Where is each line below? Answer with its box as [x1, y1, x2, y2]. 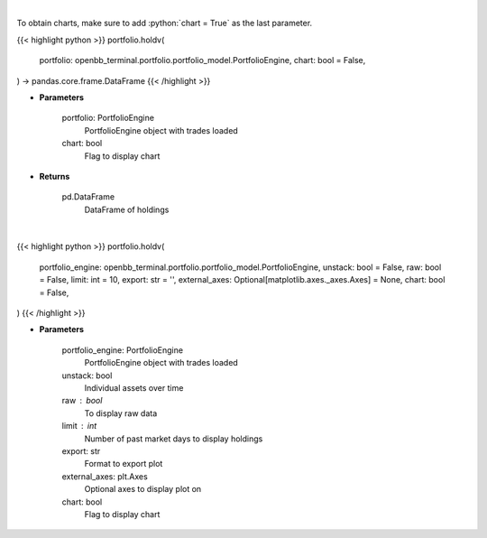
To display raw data [84, 407, 158, 419]
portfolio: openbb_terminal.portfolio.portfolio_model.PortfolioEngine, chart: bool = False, [39, 55, 366, 66]
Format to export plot [84, 459, 163, 469]
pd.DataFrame [61, 191, 115, 202]
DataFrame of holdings [84, 204, 170, 215]
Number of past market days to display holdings [84, 433, 263, 444]
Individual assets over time [84, 382, 184, 393]
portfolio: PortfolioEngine [61, 113, 155, 124]
